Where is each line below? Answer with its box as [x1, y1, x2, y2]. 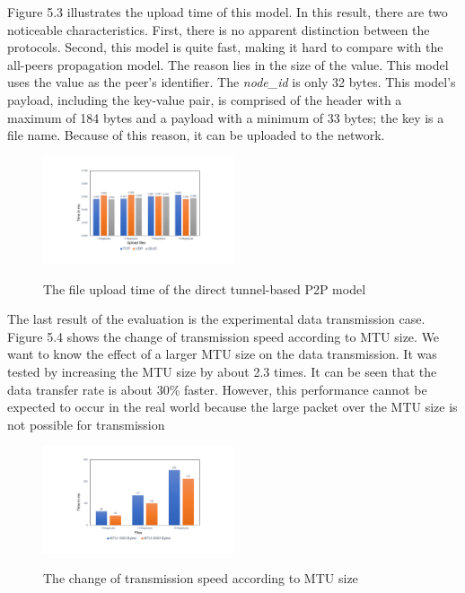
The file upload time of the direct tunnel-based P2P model [43, 279, 366, 298]
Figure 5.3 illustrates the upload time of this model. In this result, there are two [7, 3, 448, 21]
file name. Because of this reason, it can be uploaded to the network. [7, 126, 385, 144]
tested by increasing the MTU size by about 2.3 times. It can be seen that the [7, 362, 437, 380]
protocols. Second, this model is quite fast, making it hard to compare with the [7, 38, 443, 57]
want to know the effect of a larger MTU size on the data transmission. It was [7, 344, 437, 363]
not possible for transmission [7, 414, 165, 433]
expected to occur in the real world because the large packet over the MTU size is [7, 397, 458, 416]
